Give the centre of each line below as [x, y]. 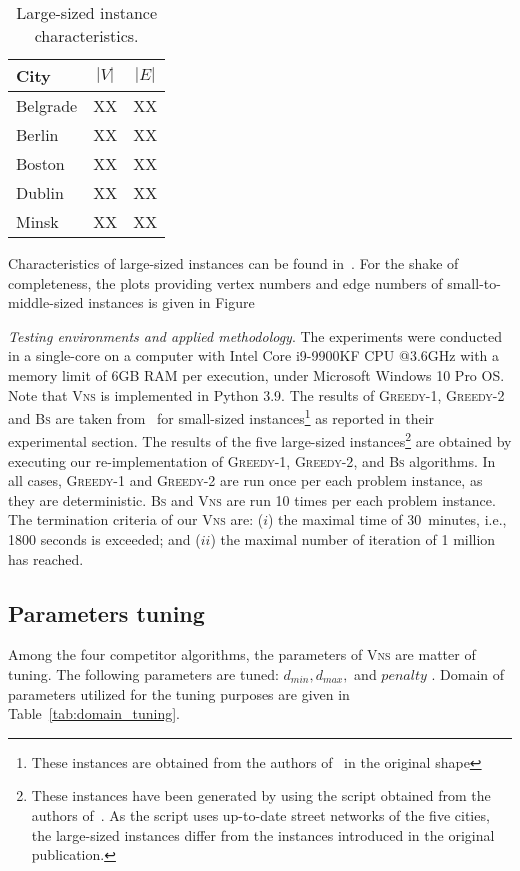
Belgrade [47, 105]
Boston [40, 163]
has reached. [46, 558]
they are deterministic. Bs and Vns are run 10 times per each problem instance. [252, 499]
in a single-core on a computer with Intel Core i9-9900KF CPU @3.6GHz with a [254, 355]
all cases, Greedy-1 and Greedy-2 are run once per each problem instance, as [245, 480]
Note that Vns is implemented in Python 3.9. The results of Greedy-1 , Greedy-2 [256, 394]
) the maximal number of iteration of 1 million [353, 539]
